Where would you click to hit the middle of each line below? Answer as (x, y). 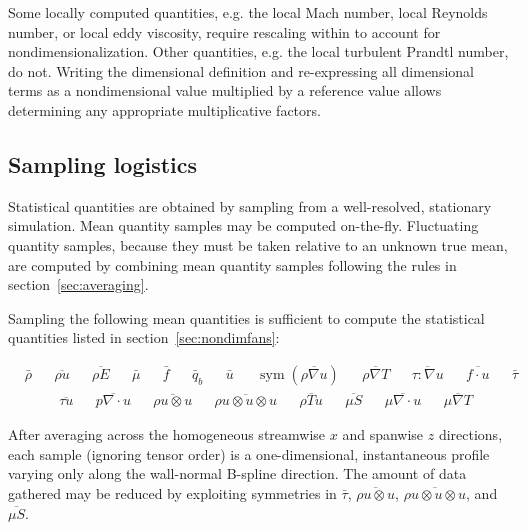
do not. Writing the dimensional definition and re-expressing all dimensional (241, 70)
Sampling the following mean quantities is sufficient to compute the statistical (246, 317)
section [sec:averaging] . (78, 284)
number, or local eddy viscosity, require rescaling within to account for (224, 31)
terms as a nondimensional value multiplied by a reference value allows (225, 90)
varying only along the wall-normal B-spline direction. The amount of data (237, 473)
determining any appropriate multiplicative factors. (164, 109)
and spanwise (383, 434)
